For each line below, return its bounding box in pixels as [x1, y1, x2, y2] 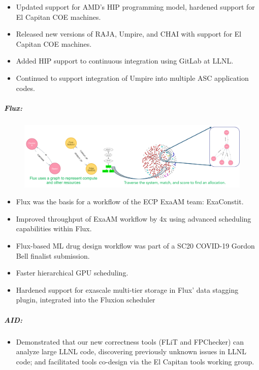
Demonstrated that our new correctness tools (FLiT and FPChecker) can [16, 336, 244, 347]
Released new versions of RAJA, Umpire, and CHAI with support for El [16, 28, 242, 39]
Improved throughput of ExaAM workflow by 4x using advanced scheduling [16, 213, 251, 224]
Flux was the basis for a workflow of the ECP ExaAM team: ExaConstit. [16, 196, 244, 207]
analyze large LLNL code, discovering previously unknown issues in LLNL [16, 346, 246, 357]
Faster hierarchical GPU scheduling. [16, 267, 128, 278]
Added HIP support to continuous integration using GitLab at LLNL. [16, 55, 234, 66]
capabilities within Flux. [16, 223, 92, 234]
